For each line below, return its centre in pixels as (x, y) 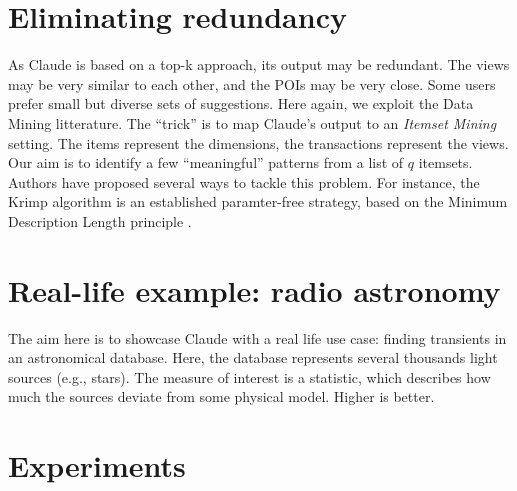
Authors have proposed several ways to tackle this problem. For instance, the (244, 181)
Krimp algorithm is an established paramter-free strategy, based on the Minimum (258, 201)
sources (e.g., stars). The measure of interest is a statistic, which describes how (249, 376)
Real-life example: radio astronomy (254, 289)
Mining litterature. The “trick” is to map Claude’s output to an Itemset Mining (252, 122)
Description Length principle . (100, 220)
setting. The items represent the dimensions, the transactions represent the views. (258, 142)
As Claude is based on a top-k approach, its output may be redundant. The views (259, 64)
